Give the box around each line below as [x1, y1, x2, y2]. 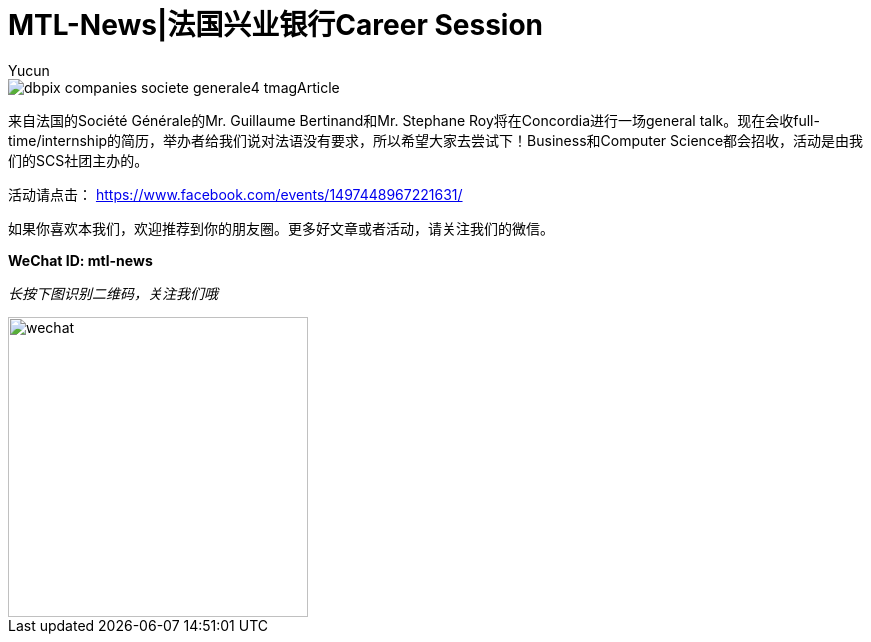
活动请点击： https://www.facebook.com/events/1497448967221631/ [8, 185, 463, 203]
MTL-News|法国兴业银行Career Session [8, 8, 544, 42]
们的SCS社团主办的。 [8, 151, 149, 169]
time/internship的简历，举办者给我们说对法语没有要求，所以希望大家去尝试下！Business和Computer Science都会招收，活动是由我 [8, 131, 864, 149]
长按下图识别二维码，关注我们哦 [8, 284, 218, 302]
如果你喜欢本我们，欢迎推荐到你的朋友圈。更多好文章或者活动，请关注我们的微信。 [8, 219, 554, 237]
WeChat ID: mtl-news [8, 251, 153, 269]
